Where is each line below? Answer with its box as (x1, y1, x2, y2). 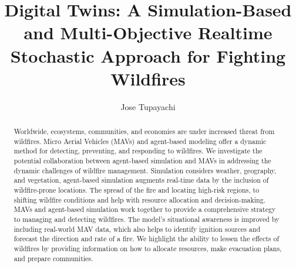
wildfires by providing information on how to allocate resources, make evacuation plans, (14, 243, 282, 253)
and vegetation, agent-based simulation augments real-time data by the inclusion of (14, 175, 269, 185)
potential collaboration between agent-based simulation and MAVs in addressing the (14, 156, 271, 166)
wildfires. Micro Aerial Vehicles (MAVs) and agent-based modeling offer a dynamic (14, 136, 267, 146)
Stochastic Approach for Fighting (10, 43, 286, 67)
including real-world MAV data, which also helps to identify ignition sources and (14, 224, 261, 234)
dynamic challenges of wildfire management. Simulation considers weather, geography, (14, 165, 277, 175)
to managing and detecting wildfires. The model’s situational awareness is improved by (14, 214, 280, 224)
